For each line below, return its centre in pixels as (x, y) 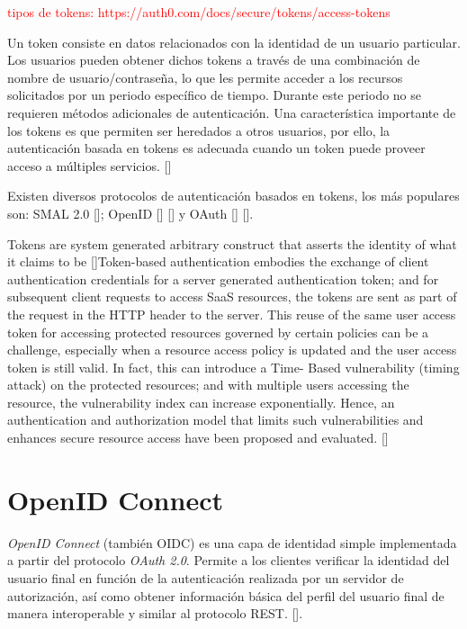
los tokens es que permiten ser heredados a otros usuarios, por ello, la (199, 130)
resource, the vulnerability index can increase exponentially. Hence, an (201, 402)
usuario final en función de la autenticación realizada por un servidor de (206, 577)
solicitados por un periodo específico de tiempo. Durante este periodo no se (215, 95)
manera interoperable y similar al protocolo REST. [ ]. (155, 613)
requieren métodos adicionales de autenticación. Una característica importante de (232, 112)
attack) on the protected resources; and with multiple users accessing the (208, 385)
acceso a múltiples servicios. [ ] (90, 165)
